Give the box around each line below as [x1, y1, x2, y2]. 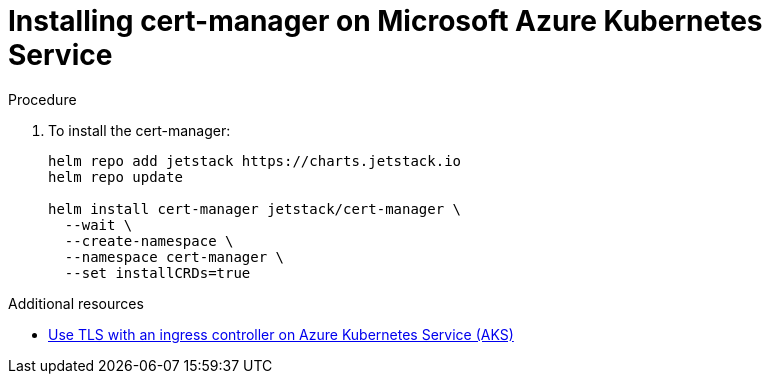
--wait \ [64, 216, 133, 233]
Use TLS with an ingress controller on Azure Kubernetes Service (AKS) [48, 325, 514, 343]
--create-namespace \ [64, 232, 234, 249]
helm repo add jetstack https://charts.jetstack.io [48, 152, 462, 169]
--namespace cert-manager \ [64, 248, 285, 265]
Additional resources [8, 294, 144, 312]
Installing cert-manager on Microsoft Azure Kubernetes [8, 4, 763, 38]
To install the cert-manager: [48, 121, 231, 139]
